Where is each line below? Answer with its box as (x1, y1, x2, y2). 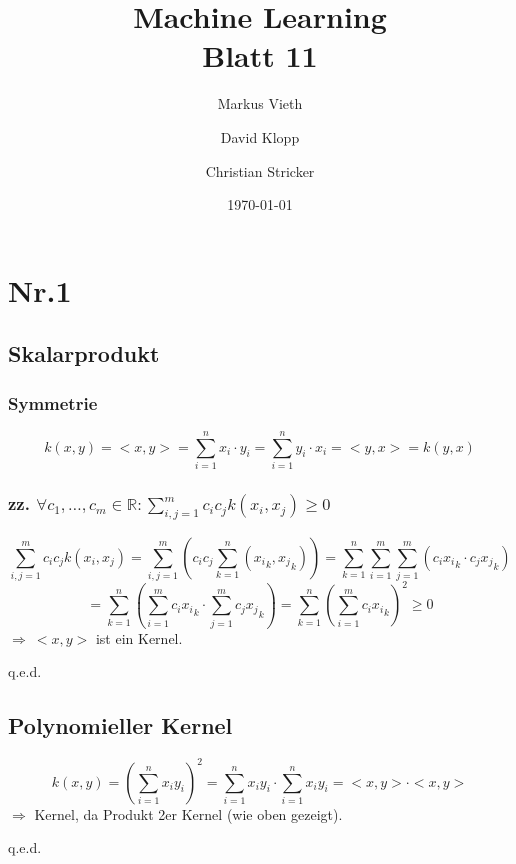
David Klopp (220, 126, 300, 147)
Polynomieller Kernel (8, 710, 233, 741)
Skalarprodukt (8, 338, 160, 369)
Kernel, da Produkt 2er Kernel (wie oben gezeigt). (34, 803, 343, 824)
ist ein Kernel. (95, 627, 183, 648)
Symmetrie (8, 390, 98, 415)
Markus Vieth (217, 93, 303, 114)
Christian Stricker (205, 160, 315, 181)
